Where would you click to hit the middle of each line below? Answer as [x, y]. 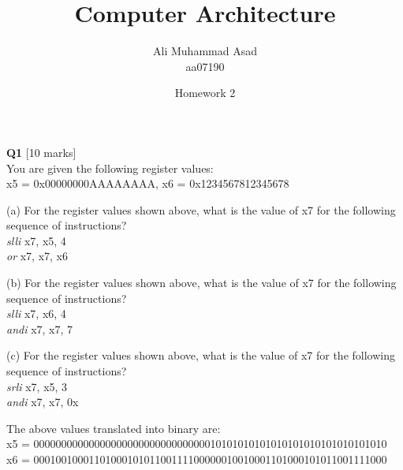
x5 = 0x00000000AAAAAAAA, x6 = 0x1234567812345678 [148, 183]
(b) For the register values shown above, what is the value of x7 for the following [201, 283]
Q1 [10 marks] [41, 152]
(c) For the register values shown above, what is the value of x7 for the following [201, 355]
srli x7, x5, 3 [37, 386]
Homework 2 [205, 93]
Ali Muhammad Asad [205, 51]
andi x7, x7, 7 [40, 328]
